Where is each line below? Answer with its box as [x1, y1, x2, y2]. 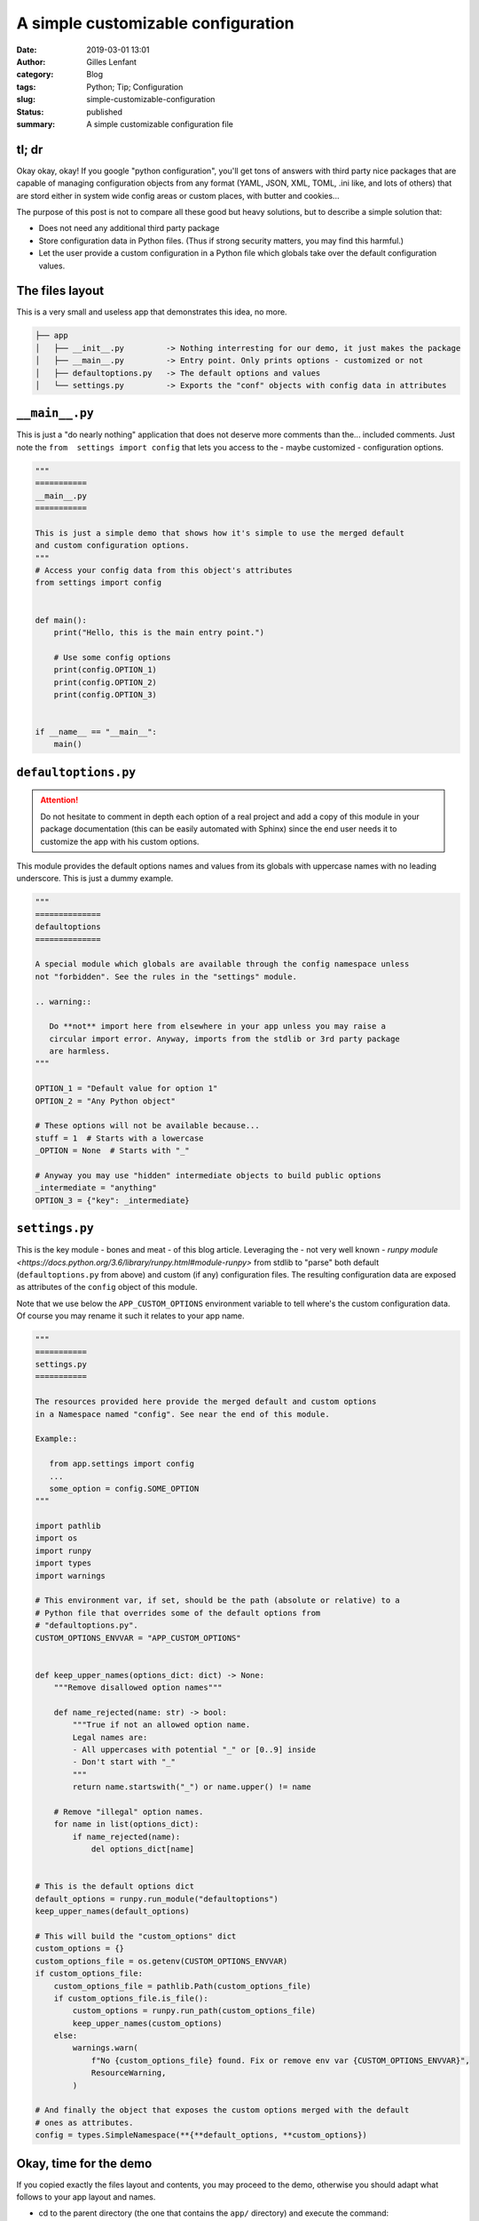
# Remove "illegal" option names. [53, 1807, 204, 1817]
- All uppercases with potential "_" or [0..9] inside [72, 1745, 317, 1755]
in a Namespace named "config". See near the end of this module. [35, 1409, 330, 1419]
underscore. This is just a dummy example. [16, 873, 174, 884]
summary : [16, 118, 56, 129]
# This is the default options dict [35, 1882, 195, 1891]
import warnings [35, 1571, 106, 1580]
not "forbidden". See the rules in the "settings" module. [35, 971, 297, 982]
